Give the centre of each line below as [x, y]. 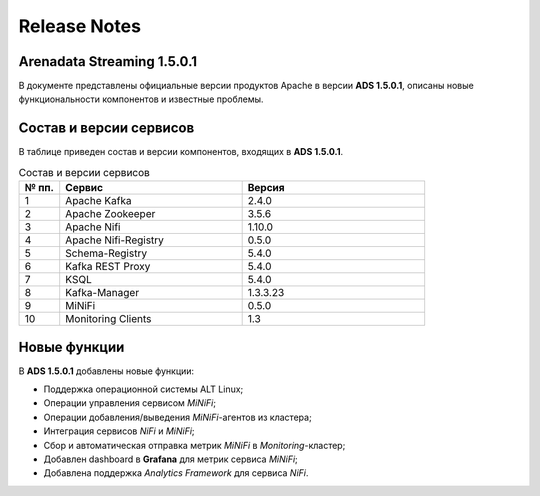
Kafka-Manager [102, 293]
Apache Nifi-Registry [115, 240]
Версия [266, 188]
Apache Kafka [98, 201]
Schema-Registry [106, 253]
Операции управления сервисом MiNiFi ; [130, 403]
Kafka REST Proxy [108, 267]
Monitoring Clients [108, 319]
